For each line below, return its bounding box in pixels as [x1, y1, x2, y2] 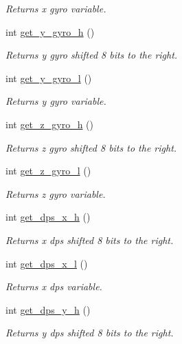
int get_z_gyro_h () [5, 117, 94, 131]
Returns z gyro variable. [5, 186, 106, 201]
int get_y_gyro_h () [5, 24, 95, 39]
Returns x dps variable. [5, 279, 102, 294]
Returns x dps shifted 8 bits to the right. [5, 232, 174, 247]
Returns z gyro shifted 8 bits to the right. [5, 140, 177, 154]
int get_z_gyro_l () [5, 163, 91, 178]
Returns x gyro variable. [5, 1, 106, 15]
